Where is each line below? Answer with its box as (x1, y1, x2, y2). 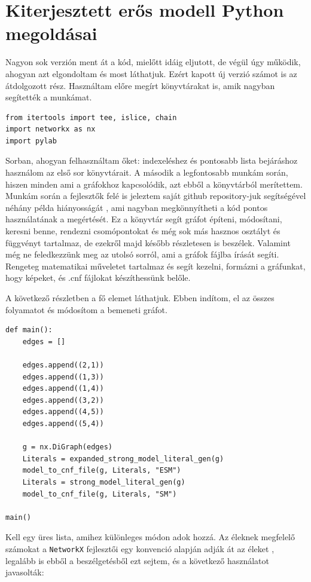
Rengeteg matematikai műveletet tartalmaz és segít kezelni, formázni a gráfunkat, (5, 259, 306, 272)
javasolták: (5, 566, 44, 578)
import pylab (5, 136, 57, 145)
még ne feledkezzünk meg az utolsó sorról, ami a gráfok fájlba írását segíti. (5, 248, 279, 261)
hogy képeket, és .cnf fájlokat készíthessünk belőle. (5, 271, 191, 284)
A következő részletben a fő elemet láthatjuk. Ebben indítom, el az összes (5, 292, 275, 304)
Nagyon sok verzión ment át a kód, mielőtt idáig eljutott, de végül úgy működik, (5, 56, 301, 68)
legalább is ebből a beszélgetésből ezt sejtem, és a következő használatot (5, 554, 269, 566)
